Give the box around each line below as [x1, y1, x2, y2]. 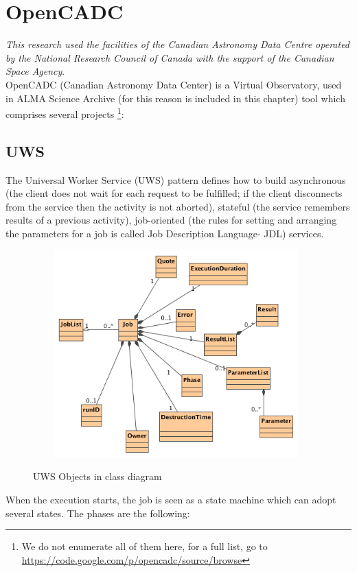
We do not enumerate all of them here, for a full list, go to [21, 539, 268, 553]
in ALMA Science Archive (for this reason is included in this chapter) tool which [5, 91, 345, 105]
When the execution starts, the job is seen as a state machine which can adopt [5, 492, 336, 507]
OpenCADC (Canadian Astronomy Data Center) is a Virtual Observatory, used [5, 77, 342, 91]
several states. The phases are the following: [5, 505, 190, 520]
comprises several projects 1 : [5, 105, 124, 121]
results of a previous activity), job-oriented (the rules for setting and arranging [5, 213, 337, 227]
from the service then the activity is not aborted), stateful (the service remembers [5, 199, 350, 213]
